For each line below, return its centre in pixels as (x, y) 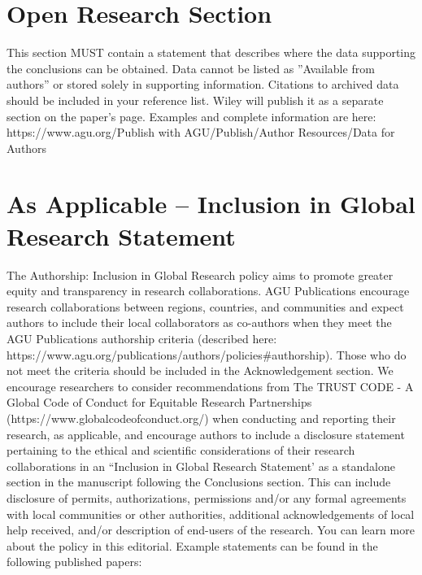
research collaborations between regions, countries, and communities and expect (205, 306)
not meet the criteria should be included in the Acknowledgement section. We (200, 370)
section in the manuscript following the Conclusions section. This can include (199, 482)
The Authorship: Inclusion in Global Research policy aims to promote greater (200, 274)
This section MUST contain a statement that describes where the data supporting (211, 52)
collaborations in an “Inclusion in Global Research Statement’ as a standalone (201, 466)
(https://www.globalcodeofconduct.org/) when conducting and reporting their (201, 418)
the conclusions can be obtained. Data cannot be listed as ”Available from (191, 68)
